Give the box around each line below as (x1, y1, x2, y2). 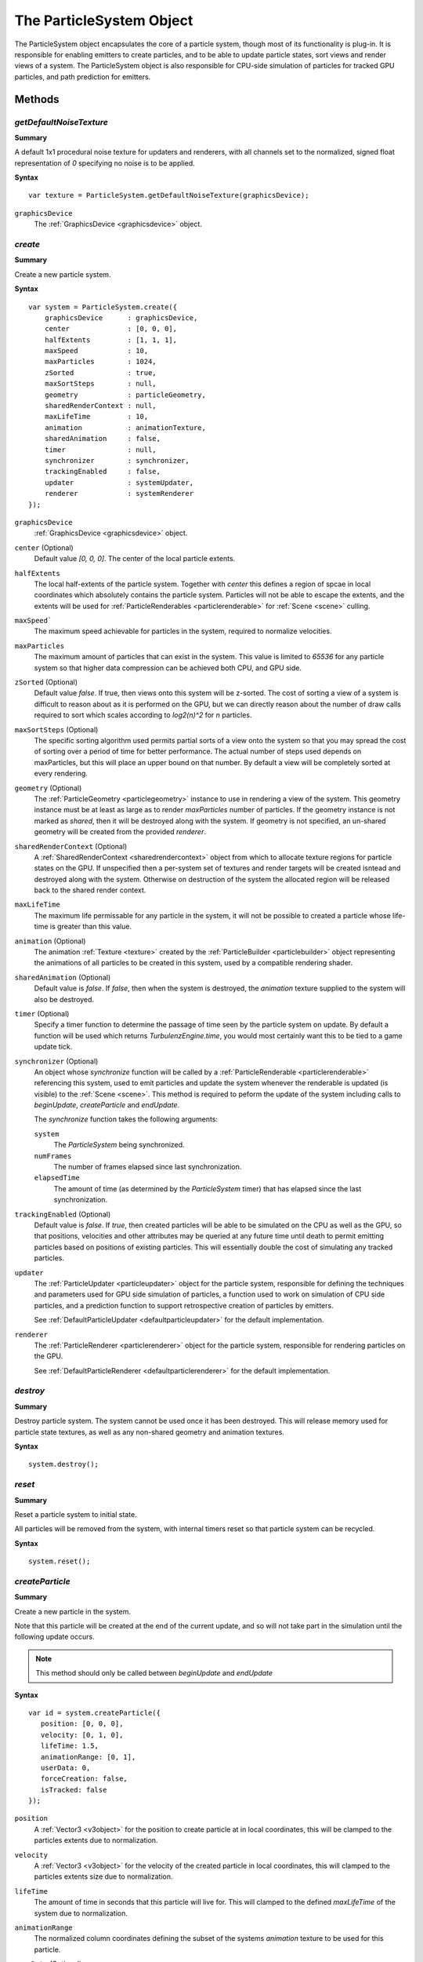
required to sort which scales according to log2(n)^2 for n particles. (34, 710, 252, 720)
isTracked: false (40, 1785, 107, 1794)
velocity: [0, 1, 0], (40, 1730, 124, 1739)
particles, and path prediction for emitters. (14, 71, 151, 82)
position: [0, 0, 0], (40, 1719, 124, 1728)
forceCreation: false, (40, 1774, 128, 1783)
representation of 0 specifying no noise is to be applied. (14, 158, 195, 168)
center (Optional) (14, 542, 74, 552)
